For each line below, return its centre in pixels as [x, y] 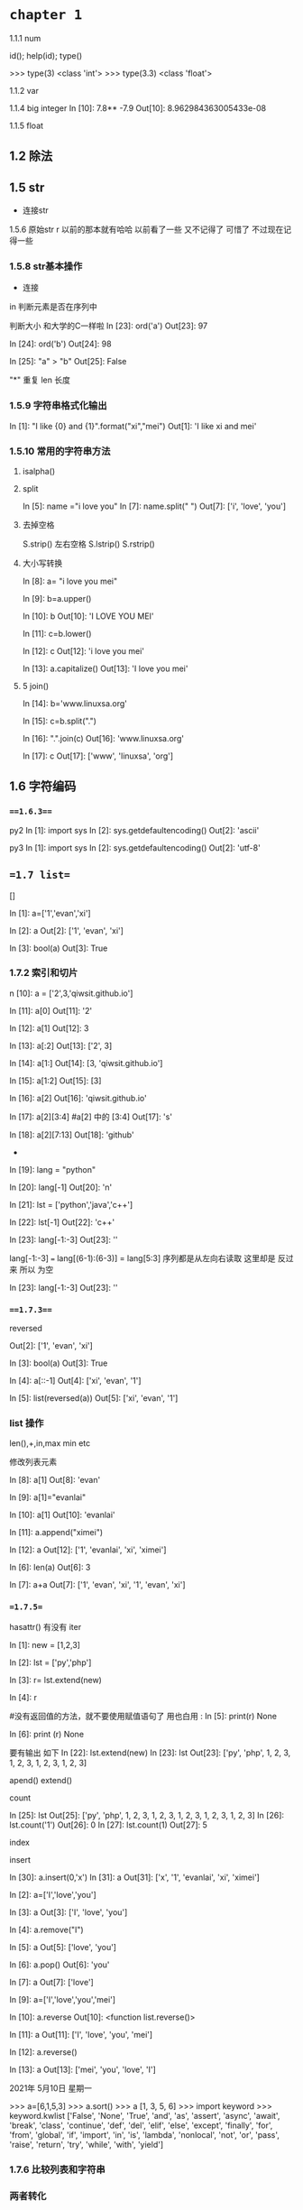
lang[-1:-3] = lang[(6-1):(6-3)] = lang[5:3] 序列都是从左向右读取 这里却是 [142, 1258]
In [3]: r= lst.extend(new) [55, 1680]
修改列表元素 [33, 1462]
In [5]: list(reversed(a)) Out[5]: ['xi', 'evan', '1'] [94, 1398]
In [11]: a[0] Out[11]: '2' [51, 1010]
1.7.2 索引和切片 [44, 973]
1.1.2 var [24, 90]
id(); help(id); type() [46, 55]
